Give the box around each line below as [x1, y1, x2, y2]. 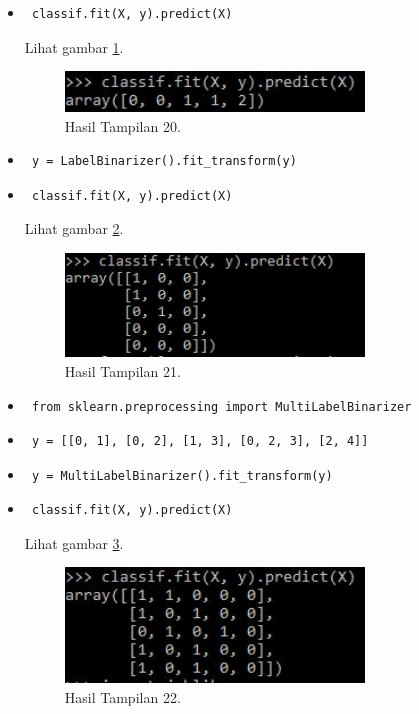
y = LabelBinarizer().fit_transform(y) [31, 154, 297, 169]
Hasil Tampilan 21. [64, 360, 181, 381]
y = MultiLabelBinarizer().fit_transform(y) [31, 468, 333, 483]
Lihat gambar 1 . [24, 36, 124, 57]
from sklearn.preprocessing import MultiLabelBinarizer [31, 399, 412, 414]
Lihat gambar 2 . [24, 218, 124, 239]
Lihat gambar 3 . [24, 532, 124, 553]
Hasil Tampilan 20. [64, 115, 181, 136]
